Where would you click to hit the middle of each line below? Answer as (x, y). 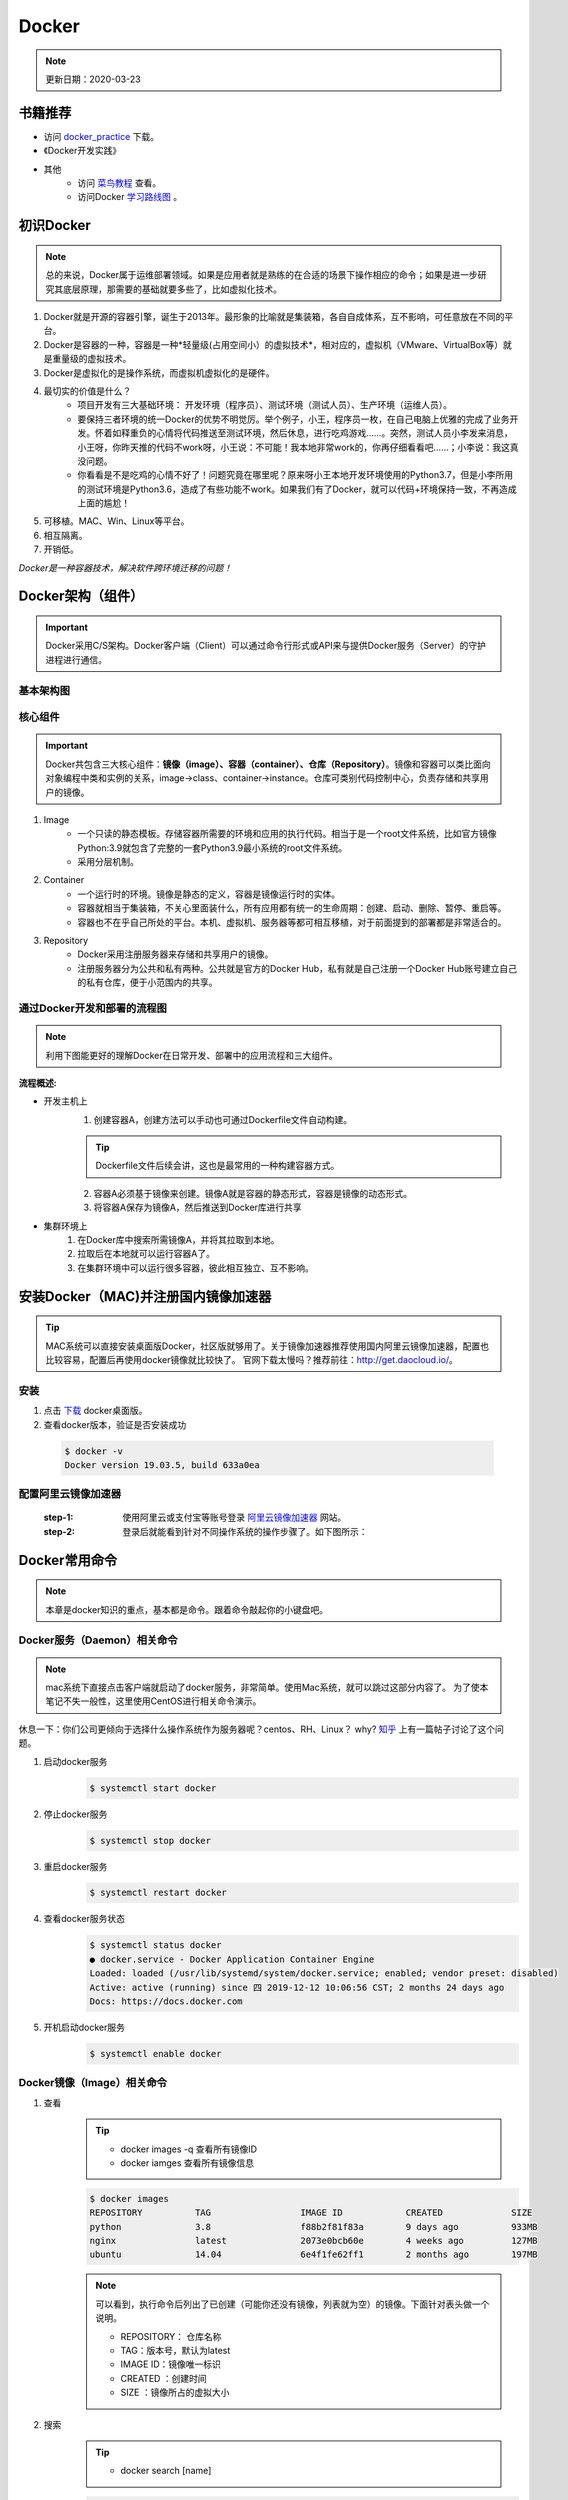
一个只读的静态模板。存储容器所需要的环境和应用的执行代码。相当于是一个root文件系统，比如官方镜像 (287, 834)
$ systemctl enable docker (155, 2053)
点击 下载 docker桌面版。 (95, 1411)
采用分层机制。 (108, 862)
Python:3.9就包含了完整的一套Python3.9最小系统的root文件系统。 (212, 847)
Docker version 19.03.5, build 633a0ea (162, 1464)
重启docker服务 (75, 1866)
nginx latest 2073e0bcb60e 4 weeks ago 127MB (314, 2241)
